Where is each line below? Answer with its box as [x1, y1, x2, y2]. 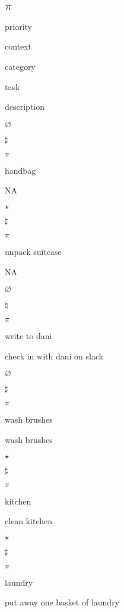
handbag [5, 164, 36, 176]
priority [5, 20, 32, 32]
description [5, 100, 45, 113]
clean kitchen [5, 515, 53, 527]
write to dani [5, 330, 52, 342]
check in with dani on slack [5, 349, 104, 362]
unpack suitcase [5, 245, 62, 257]
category [5, 60, 36, 72]
